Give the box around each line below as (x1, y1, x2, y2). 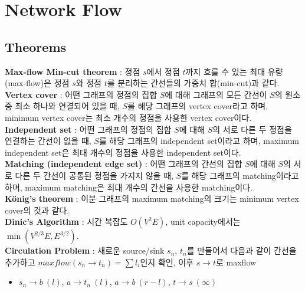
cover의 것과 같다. (5, 204, 70, 216)
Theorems (5, 37, 67, 55)
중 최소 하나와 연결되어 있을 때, (5, 100, 120, 112)
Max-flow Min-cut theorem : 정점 (5, 65, 140, 77)
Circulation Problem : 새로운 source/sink (5, 244, 165, 257)
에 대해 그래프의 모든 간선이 (165, 88, 267, 100)
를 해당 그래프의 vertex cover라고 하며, (127, 100, 268, 112)
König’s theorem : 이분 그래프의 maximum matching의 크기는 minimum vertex (5, 192, 299, 205)
